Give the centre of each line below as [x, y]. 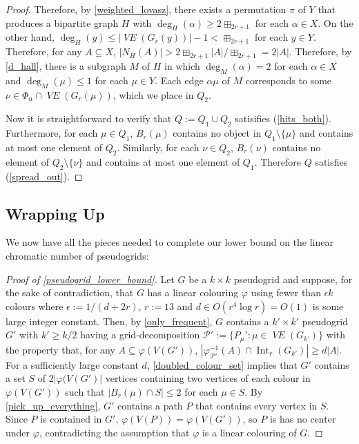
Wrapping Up [55, 213]
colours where [35, 306]
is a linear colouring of [249, 432]
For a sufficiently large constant [72, 364]
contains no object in [217, 133]
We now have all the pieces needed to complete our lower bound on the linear [169, 242]
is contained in [71, 419]
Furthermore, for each [52, 133]
